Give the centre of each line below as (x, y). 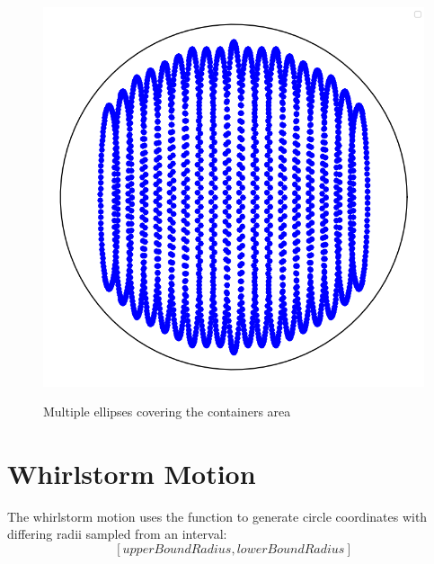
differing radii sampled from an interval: (117, 534)
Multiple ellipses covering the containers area (167, 412)
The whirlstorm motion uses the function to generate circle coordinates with (217, 516)
